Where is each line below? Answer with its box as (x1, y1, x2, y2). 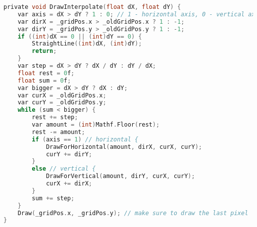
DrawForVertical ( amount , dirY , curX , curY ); (46, 173, 195, 180)
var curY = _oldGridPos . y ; (17, 99, 106, 106)
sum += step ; (32, 194, 75, 202)
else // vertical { (32, 165, 96, 173)
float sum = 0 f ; (17, 77, 71, 84)
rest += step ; (32, 114, 78, 121)
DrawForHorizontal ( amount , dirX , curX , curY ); (46, 143, 202, 150)
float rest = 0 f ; (17, 69, 75, 77)
